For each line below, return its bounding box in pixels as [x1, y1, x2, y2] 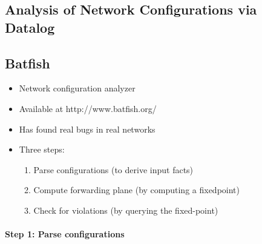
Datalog [5, 18, 55, 36]
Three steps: [19, 143, 65, 156]
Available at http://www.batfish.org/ [19, 102, 157, 114]
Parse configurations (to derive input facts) [33, 163, 194, 176]
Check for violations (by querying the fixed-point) [33, 203, 218, 216]
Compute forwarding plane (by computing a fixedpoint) [33, 183, 240, 196]
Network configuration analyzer [19, 82, 136, 94]
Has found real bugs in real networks [19, 122, 156, 135]
